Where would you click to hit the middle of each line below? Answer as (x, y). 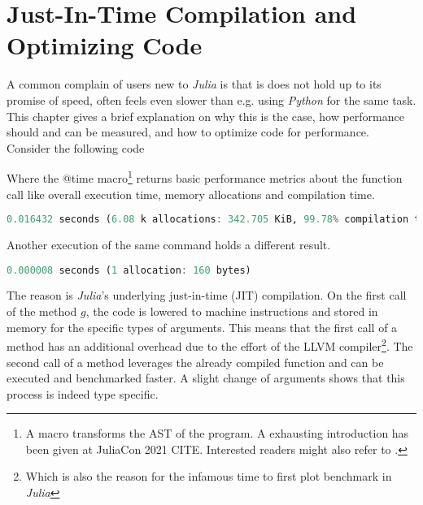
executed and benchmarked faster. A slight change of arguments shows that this (206, 378)
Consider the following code (76, 147)
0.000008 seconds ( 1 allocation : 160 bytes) (129, 270)
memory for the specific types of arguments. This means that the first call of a (202, 327)
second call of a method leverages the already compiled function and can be (195, 362)
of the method (42, 311)
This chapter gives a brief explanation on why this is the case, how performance (205, 116)
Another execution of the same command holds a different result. (169, 244)
